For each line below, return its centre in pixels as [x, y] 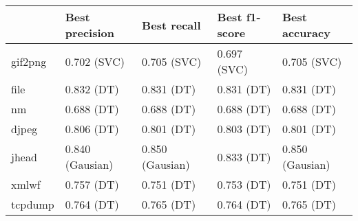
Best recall [171, 25]
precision [90, 33]
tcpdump [33, 204]
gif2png [29, 61]
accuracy [306, 33]
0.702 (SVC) [95, 61]
